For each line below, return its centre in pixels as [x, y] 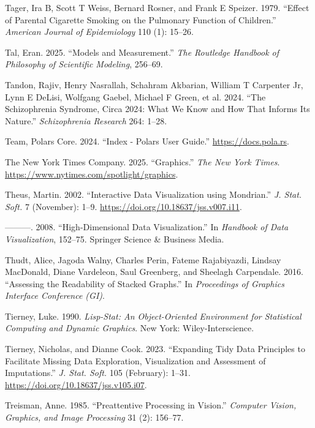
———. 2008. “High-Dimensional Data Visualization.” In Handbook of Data [147, 227]
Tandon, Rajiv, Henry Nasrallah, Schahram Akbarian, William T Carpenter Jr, [154, 84]
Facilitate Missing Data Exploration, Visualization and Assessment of [135, 360]
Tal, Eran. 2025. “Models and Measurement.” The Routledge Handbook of [142, 52]
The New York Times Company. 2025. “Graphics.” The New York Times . [142, 161]
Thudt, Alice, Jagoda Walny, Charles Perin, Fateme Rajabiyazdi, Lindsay [143, 259]
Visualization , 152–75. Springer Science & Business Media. [115, 238]
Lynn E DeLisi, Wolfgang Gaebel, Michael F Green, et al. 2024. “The [135, 96]
